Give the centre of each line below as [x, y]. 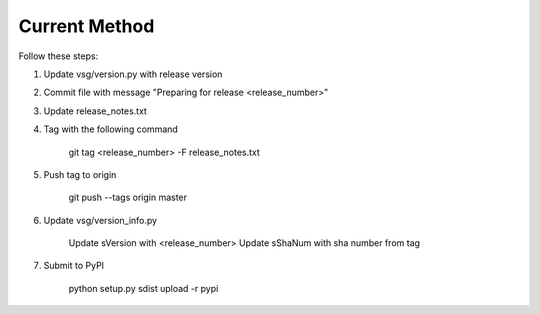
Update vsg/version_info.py [100, 220]
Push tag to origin [80, 174]
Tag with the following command [111, 129]
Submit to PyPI [74, 266]
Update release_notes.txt [95, 111]
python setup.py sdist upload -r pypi [143, 288]
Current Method [86, 26]
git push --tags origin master [128, 197]
